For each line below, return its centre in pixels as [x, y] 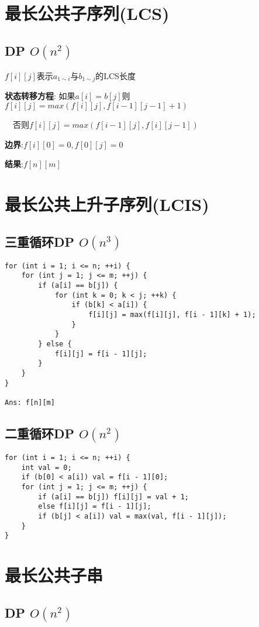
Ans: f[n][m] [30, 402]
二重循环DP [40, 433]
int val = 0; [46, 467]
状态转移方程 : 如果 [40, 96]
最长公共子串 [54, 575]
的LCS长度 [115, 75]
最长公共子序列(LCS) [87, 13]
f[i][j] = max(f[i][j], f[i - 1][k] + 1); [172, 314]
